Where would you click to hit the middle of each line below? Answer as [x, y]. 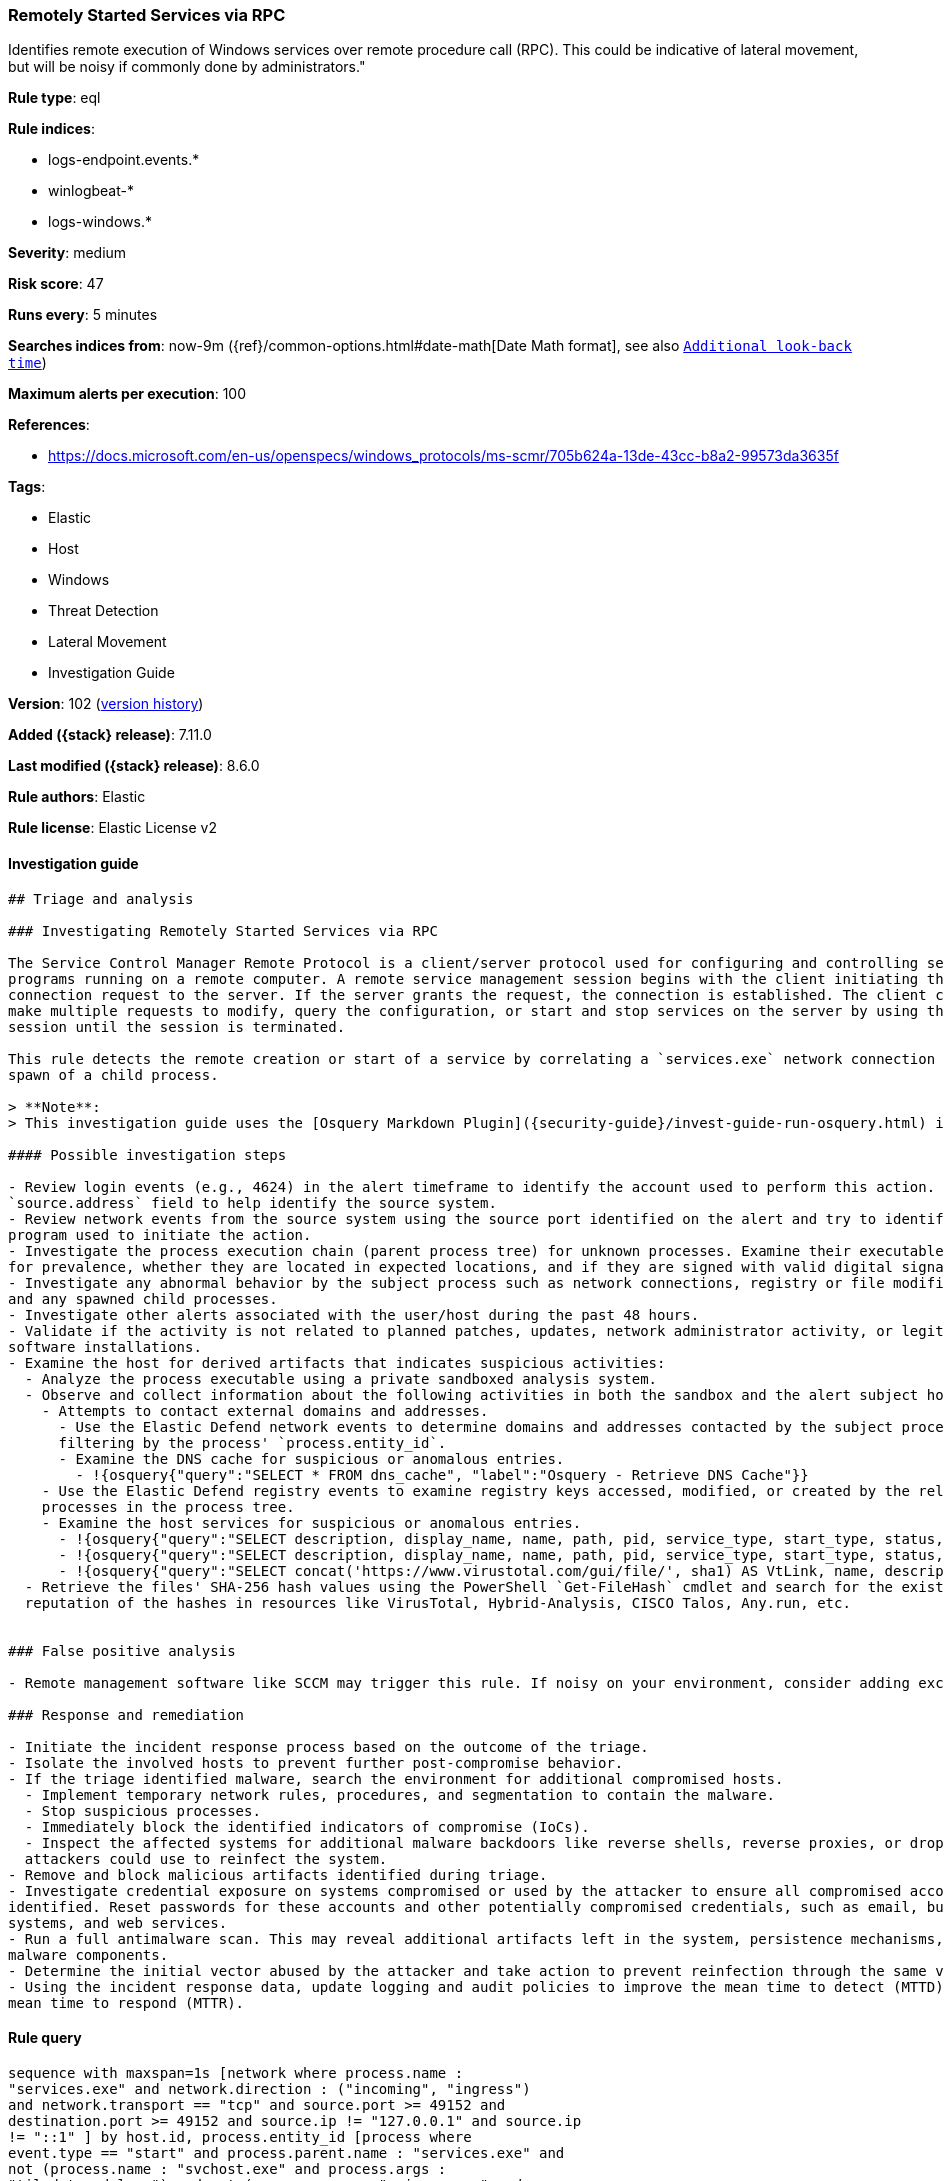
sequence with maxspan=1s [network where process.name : [236, 2072]
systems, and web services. [118, 1922]
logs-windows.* [100, 222]
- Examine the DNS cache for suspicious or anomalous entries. [311, 1458]
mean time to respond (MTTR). [126, 2002]
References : [49, 425]
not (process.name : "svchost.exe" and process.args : [227, 2168]
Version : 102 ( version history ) [106, 704]
